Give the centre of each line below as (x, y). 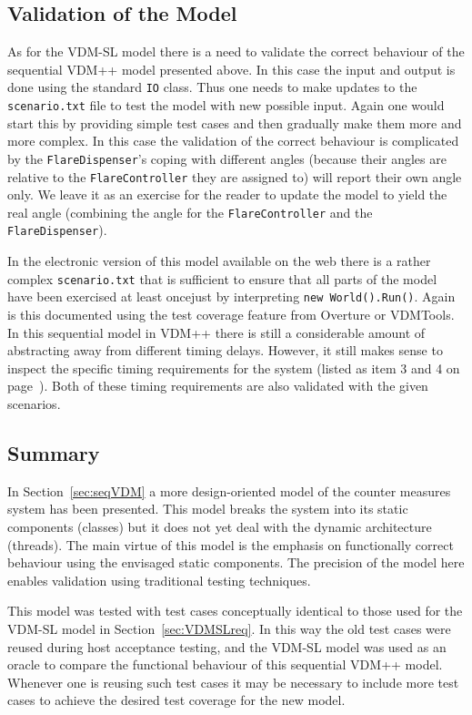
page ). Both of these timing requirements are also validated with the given (218, 386)
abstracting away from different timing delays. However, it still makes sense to (225, 350)
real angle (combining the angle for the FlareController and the (190, 212)
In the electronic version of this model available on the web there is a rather (219, 261)
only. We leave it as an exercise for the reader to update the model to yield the (227, 194)
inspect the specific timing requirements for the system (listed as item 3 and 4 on (234, 368)
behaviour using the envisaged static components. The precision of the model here (236, 562)
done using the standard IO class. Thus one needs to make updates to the (212, 87)
